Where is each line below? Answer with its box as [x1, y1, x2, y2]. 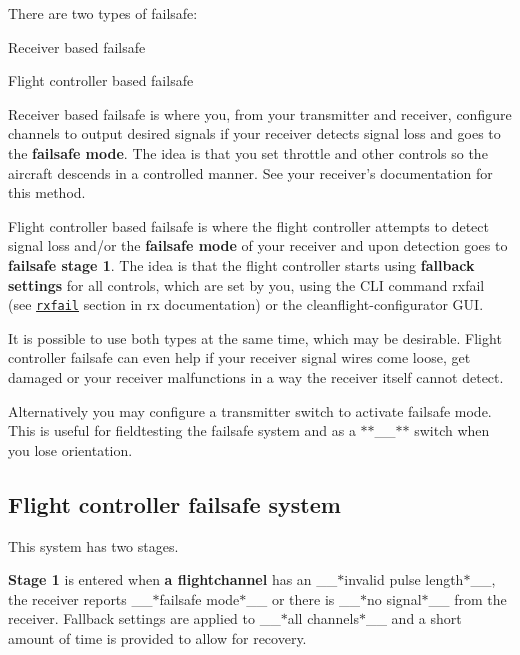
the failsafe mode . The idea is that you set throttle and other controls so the [8, 142, 488, 163]
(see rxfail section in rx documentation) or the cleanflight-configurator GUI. [8, 294, 484, 315]
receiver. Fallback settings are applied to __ [8, 608, 281, 629]
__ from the [428, 588, 507, 609]
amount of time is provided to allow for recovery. [8, 627, 307, 648]
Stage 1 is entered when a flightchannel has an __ [8, 569, 338, 590]
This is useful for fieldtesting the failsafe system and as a [8, 420, 356, 441]
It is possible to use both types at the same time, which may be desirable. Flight [8, 327, 502, 348]
